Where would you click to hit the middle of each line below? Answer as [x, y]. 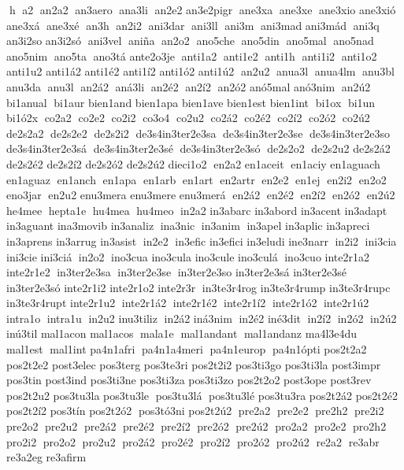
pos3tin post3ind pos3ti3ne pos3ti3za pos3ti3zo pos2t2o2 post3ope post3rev [189, 380]
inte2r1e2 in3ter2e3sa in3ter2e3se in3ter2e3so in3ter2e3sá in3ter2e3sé [176, 272]
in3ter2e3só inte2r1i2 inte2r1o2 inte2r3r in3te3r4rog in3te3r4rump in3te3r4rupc [198, 287]
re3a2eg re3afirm [46, 457]
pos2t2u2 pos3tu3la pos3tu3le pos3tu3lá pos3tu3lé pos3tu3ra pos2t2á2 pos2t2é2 [202, 395]
